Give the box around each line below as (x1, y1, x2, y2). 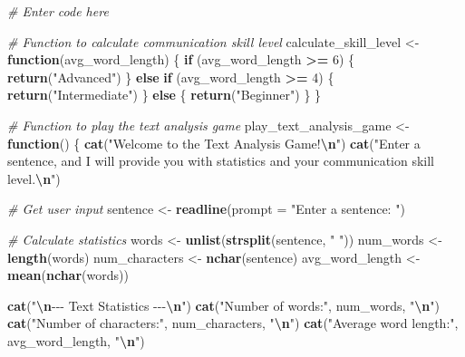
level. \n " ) (7, 169, 61, 188)
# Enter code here (7, 2, 109, 20)
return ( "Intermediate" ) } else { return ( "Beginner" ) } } (7, 85, 322, 104)
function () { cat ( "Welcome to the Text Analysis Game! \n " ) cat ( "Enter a (7, 133, 421, 152)
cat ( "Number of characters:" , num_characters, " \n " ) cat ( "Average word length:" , (7, 314, 459, 333)
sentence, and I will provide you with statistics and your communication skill (7, 151, 435, 170)
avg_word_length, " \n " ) (7, 331, 145, 350)
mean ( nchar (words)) (7, 265, 129, 285)
